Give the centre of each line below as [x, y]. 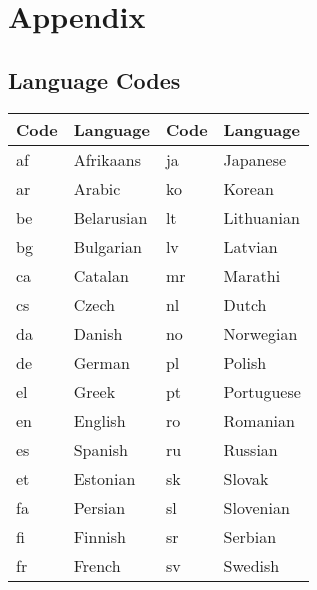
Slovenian [256, 507]
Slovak [246, 478]
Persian [99, 507]
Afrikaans [107, 159]
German [101, 362]
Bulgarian [107, 246]
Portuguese [262, 391]
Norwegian [260, 333]
